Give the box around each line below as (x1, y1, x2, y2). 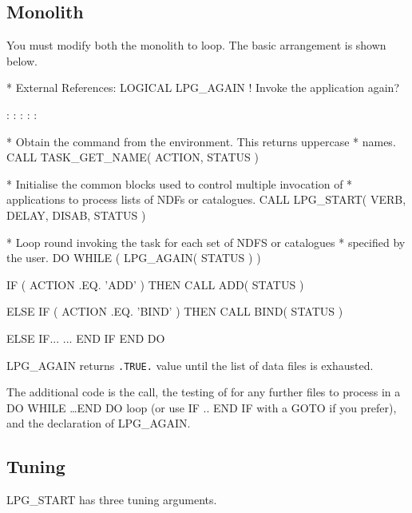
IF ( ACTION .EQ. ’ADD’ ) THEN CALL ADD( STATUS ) (6, 276, 304, 292)
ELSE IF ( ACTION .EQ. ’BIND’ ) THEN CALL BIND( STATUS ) (6, 303, 343, 320)
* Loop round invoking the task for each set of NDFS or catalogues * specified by (6, 233, 406, 250)
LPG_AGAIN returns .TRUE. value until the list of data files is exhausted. (6, 356, 374, 373)
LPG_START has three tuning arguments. (6, 491, 217, 508)
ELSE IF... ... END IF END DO (6, 329, 165, 346)
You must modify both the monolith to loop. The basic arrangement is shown (6, 37, 386, 54)
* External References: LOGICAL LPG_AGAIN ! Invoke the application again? (6, 79, 400, 96)
